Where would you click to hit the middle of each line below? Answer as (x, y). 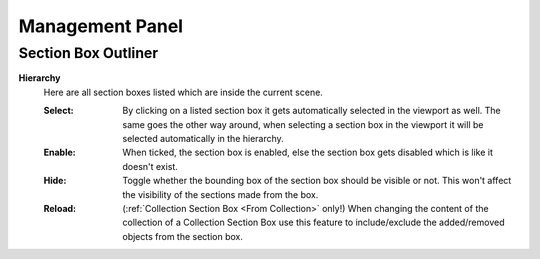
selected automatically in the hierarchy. (203, 138)
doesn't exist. (150, 166)
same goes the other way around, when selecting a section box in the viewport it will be (303, 124)
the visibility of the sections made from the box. (220, 194)
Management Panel (101, 26)
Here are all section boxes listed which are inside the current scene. (183, 92)
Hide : (55, 181)
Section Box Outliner (88, 53)
